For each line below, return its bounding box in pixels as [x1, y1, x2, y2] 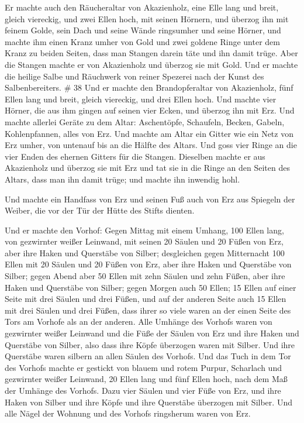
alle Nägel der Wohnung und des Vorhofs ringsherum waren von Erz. [5, 407, 251, 419]
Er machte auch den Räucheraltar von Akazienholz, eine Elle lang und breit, [5, 1, 279, 13]
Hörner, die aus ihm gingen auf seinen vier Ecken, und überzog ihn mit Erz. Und [5, 104, 295, 116]
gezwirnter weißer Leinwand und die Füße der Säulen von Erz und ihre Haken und [5, 327, 299, 339]
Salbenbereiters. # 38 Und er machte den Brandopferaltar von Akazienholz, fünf [5, 81, 293, 94]
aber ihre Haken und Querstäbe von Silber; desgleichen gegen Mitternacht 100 [5, 246, 285, 259]
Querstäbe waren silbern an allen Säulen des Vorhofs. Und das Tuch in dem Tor [5, 350, 291, 362]
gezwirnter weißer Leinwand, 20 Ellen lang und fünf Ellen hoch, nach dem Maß [5, 373, 288, 385]
